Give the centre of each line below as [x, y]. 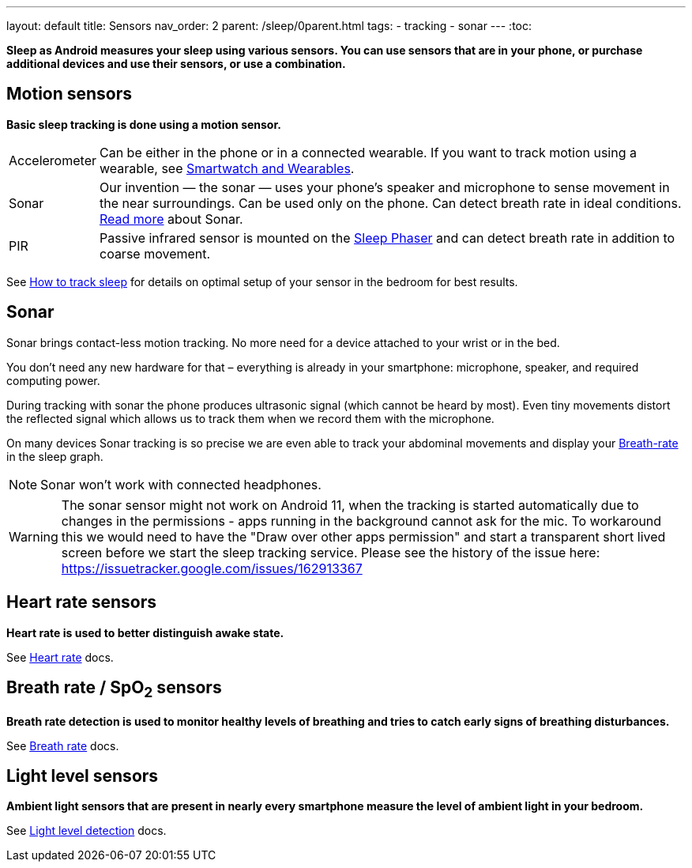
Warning [34, 536]
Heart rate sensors [81, 602]
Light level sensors [83, 776]
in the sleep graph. [55, 456]
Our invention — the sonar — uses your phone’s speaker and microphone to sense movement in [384, 187]
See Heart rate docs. [60, 657]
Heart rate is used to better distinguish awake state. [145, 632]
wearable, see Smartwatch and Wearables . [227, 168]
